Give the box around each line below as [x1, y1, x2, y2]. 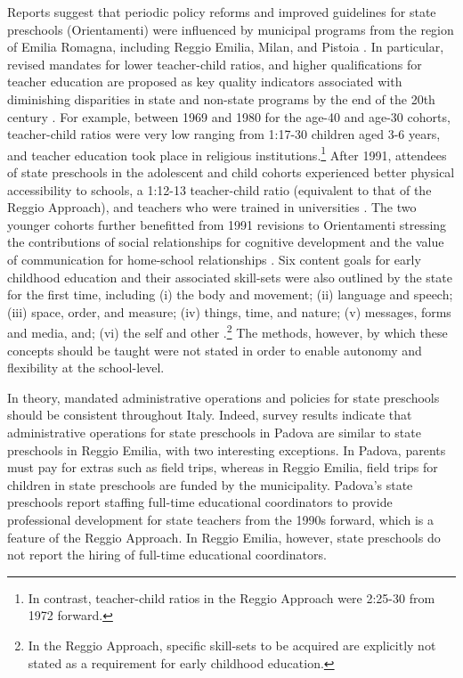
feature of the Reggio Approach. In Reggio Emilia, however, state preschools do [7, 527, 441, 546]
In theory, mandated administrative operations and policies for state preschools [7, 388, 440, 406]
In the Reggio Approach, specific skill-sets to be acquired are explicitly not [28, 635, 436, 654]
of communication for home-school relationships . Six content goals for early [7, 249, 421, 268]
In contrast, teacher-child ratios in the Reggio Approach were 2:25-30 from [28, 588, 435, 607]
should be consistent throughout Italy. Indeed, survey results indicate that [7, 405, 412, 424]
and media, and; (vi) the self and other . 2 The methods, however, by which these [7, 321, 448, 341]
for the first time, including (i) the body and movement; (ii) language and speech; [7, 285, 453, 304]
